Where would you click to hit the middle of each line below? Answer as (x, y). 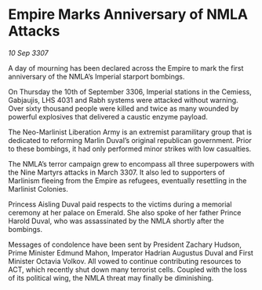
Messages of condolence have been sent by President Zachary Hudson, (125, 244)
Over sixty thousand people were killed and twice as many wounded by (124, 108)
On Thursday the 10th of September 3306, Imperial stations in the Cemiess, (130, 91)
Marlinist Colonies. (38, 189)
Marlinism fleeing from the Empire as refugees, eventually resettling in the (127, 180)
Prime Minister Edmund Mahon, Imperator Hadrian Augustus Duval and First (131, 252)
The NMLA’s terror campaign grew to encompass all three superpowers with (131, 163)
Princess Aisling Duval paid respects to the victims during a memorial (120, 204)
